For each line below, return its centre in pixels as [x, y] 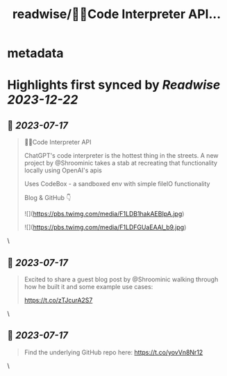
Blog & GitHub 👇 [48, 198]
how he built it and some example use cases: [89, 287]
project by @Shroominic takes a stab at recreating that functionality [120, 163]
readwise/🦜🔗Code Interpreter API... [117, 14]
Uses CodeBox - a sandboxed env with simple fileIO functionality [117, 184]
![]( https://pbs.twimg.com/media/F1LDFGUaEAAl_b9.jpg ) [105, 227]
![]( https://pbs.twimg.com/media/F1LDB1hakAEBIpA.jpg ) [104, 214]
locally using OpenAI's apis [63, 170]
